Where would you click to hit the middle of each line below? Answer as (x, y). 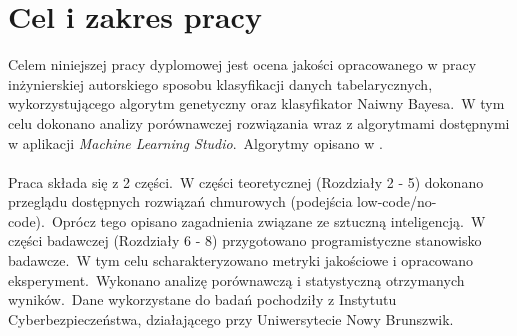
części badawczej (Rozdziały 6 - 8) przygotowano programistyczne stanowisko (245, 240)
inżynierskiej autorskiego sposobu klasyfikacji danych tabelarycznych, (220, 83)
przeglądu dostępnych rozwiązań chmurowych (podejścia (180, 201)
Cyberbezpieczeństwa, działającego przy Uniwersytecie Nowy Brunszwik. (231, 318)
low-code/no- (397, 201)
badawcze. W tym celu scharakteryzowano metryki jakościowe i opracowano (240, 260)
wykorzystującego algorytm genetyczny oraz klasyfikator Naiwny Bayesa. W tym (256, 103)
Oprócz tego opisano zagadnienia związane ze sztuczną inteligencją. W (268, 220)
